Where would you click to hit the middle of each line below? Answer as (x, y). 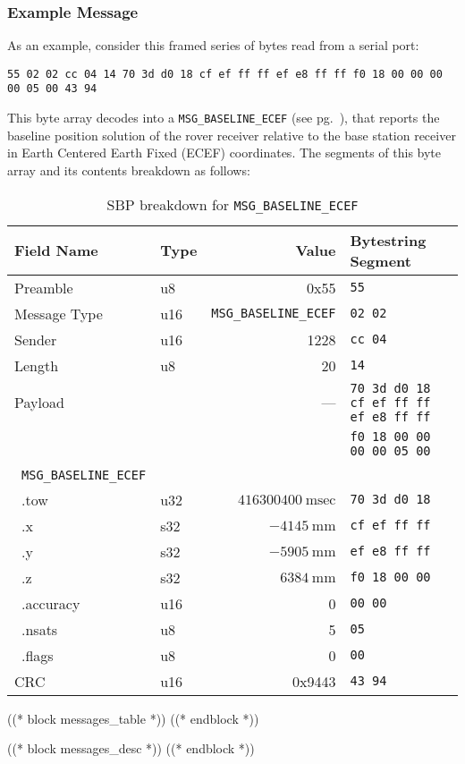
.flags (38, 655)
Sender (36, 339)
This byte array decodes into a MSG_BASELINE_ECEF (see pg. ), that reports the (224, 118)
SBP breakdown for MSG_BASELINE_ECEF (232, 204)
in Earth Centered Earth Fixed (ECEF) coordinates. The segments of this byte (224, 153)
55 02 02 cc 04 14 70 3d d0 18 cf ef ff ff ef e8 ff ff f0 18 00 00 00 (225, 74)
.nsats (40, 629)
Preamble (44, 287)
